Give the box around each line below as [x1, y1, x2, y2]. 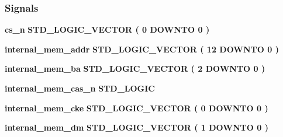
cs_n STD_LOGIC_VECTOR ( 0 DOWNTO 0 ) [5, 23, 210, 36]
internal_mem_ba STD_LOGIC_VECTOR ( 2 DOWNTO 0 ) [5, 62, 265, 75]
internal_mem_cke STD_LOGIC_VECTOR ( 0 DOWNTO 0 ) [5, 101, 268, 114]
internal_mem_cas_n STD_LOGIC [5, 82, 155, 94]
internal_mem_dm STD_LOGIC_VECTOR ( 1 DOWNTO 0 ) [5, 121, 268, 134]
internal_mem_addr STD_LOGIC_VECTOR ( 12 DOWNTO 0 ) [5, 43, 279, 55]
